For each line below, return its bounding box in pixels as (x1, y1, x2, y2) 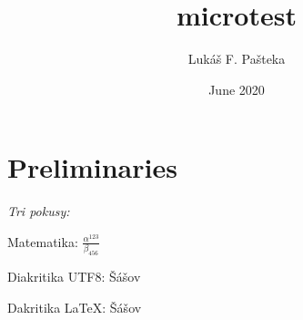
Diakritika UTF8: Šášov (7, 267, 141, 286)
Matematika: (7, 232, 78, 251)
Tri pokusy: (7, 201, 70, 221)
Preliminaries (7, 149, 177, 186)
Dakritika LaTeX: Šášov (7, 297, 142, 316)
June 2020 (208, 79, 265, 98)
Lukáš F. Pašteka (187, 49, 286, 68)
